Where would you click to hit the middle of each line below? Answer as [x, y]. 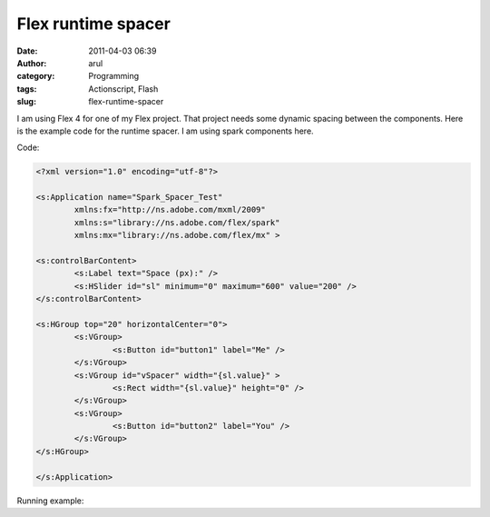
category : [36, 76]
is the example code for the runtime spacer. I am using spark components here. [165, 131]
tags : [27, 89]
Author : [32, 63]
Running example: [50, 501]
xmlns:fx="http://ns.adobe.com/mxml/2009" [170, 210]
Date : [27, 51]
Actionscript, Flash [123, 89]
